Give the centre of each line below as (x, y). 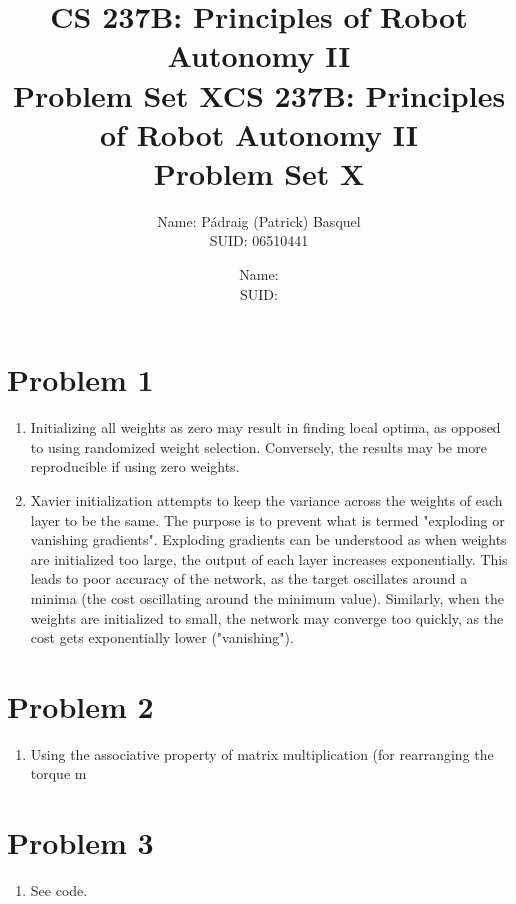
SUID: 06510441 (259, 240)
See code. (59, 890)
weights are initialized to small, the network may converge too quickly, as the (267, 617)
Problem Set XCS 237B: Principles (259, 94)
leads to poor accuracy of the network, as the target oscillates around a (249, 578)
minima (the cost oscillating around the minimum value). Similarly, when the (267, 597)
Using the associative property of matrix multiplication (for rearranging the (262, 753)
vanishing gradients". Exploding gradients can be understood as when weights (268, 539)
